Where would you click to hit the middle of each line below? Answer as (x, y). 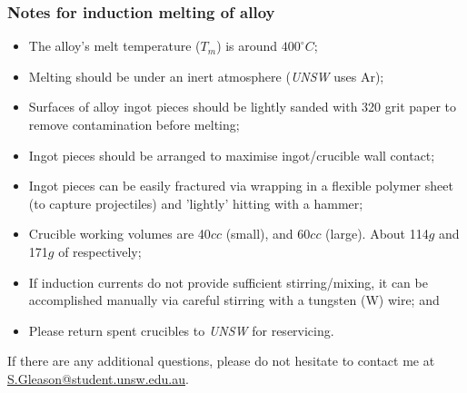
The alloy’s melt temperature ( (114, 46)
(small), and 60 (268, 234)
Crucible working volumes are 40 (119, 234)
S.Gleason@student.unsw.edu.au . (98, 378)
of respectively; (100, 251)
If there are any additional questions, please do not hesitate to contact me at (221, 361)
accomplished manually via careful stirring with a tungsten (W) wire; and (234, 300)
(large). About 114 (377, 234)
